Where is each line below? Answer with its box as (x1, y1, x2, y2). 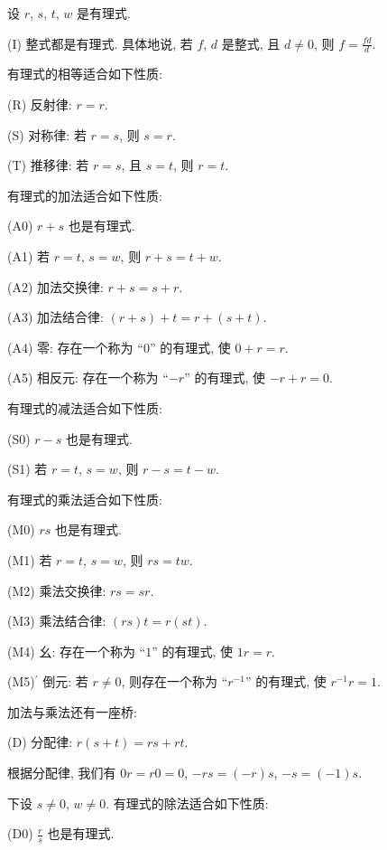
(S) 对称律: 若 (7, 125, 87, 144)
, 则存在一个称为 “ (121, 672, 228, 691)
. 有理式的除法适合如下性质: (106, 793, 269, 812)
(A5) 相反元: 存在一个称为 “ (7, 368, 169, 387)
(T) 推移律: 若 (7, 156, 89, 175)
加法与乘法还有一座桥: (7, 702, 137, 721)
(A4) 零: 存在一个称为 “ (7, 337, 143, 356)
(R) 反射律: (7, 95, 72, 114)
